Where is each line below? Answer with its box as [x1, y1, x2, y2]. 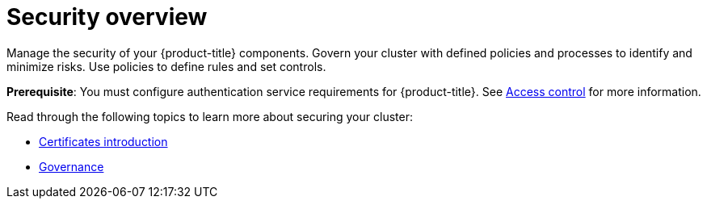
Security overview [6, 3, 208, 31]
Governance [39, 159, 104, 174]
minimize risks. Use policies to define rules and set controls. [6, 59, 326, 73]
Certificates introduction [39, 134, 168, 149]
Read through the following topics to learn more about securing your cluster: [6, 109, 413, 123]
